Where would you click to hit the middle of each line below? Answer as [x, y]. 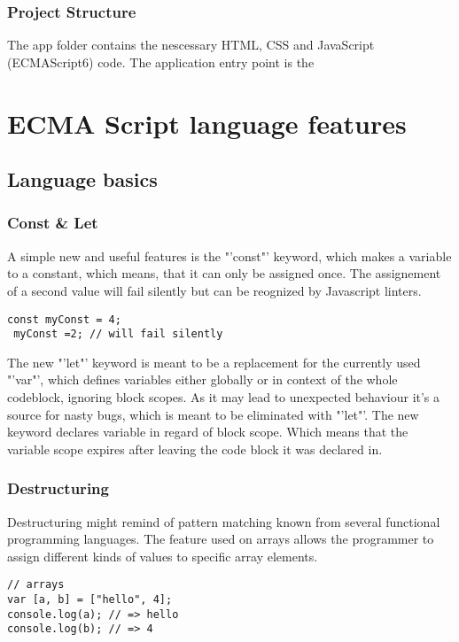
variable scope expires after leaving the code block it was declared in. [195, 449]
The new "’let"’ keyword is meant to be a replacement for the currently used [214, 362]
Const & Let [53, 223]
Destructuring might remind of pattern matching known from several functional [224, 521]
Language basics [82, 179]
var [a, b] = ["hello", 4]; [90, 600]
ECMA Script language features [207, 123]
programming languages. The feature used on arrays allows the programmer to [221, 539]
